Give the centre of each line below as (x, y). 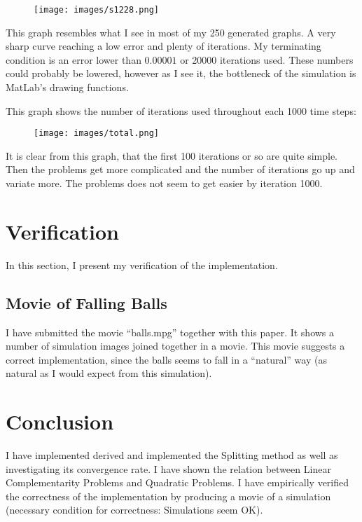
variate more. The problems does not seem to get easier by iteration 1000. (164, 183)
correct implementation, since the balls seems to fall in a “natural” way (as (166, 359)
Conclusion (60, 421)
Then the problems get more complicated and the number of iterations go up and (180, 169)
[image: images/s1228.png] (96, 10)
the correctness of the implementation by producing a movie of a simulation (168, 496)
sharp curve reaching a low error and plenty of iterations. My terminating (163, 46)
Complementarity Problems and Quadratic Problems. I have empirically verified (177, 482)
